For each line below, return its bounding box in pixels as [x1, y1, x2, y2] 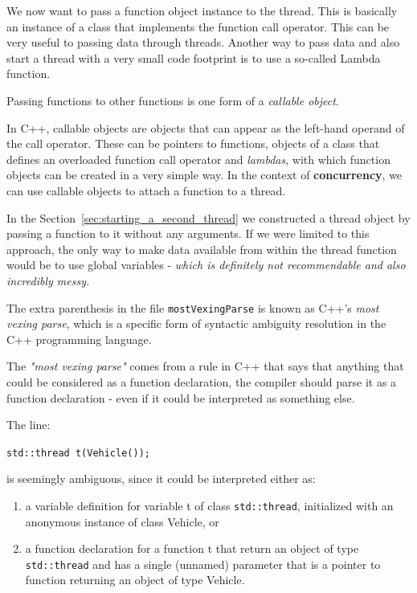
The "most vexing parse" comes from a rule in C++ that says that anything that [6, 358, 404, 374]
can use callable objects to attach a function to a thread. [6, 182, 286, 198]
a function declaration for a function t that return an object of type [25, 540, 359, 557]
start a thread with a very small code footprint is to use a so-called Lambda [6, 49, 381, 66]
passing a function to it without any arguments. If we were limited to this [6, 225, 370, 242]
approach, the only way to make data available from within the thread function [6, 240, 397, 257]
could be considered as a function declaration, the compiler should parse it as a [6, 373, 397, 390]
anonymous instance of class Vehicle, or [25, 513, 219, 530]
